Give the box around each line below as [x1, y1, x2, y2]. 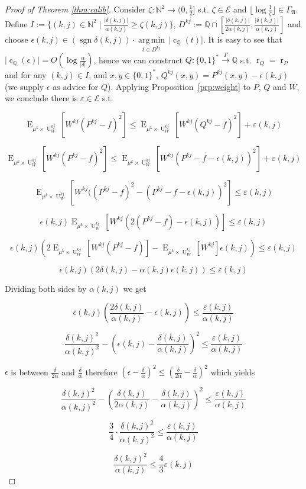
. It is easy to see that [203, 33, 282, 45]
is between [11, 365, 48, 378]
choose [5, 33, 28, 45]
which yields [210, 365, 255, 378]
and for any [5, 68, 47, 81]
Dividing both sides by [5, 282, 87, 294]
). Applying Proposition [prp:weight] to [108, 80, 250, 92]
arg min [138, 36, 165, 44]
